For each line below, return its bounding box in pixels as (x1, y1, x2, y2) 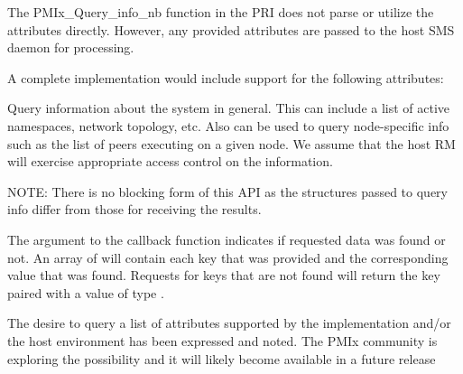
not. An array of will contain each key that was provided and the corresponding (7, 248, 449, 266)
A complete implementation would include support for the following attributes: (7, 68, 444, 87)
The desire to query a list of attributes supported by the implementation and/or (7, 313, 451, 332)
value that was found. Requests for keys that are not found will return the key (7, 266, 440, 285)
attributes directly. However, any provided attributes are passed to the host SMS (7, 20, 455, 39)
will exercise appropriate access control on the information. (7, 152, 333, 171)
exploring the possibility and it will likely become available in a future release (7, 349, 436, 368)
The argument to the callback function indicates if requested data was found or (7, 229, 446, 248)
